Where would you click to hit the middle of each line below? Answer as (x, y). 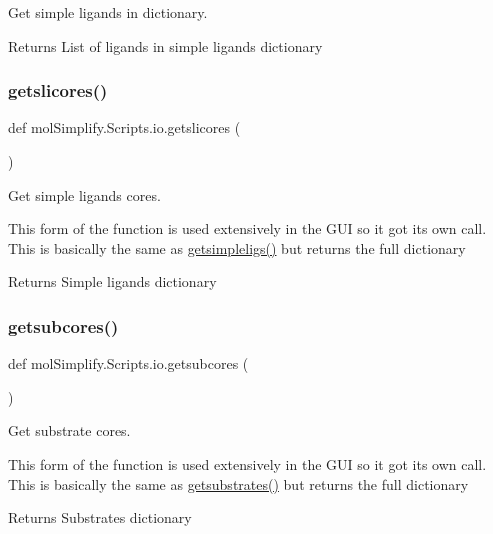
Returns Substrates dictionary (100, 517)
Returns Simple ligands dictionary (112, 281)
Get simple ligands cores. (84, 194)
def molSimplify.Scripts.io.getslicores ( (124, 127)
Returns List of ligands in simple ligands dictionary (165, 45)
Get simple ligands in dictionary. (108, 12)
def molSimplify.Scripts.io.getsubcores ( (128, 363)
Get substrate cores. (69, 430)
